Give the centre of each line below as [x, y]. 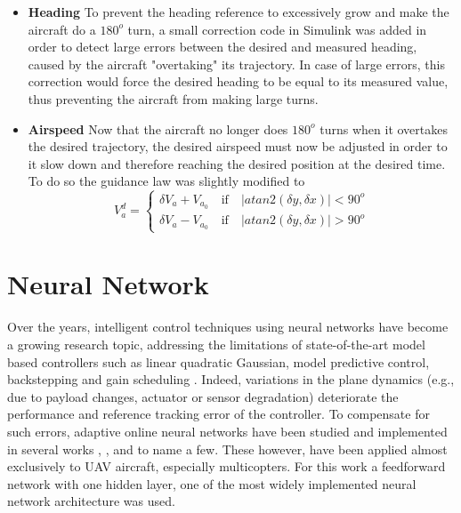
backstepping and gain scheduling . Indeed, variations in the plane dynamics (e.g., [231, 379]
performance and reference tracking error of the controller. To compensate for [218, 414]
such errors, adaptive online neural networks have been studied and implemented [227, 431]
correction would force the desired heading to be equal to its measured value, [238, 81]
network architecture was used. [91, 501]
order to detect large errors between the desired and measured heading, [222, 47]
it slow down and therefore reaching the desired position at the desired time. [237, 163]
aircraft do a [62, 29]
